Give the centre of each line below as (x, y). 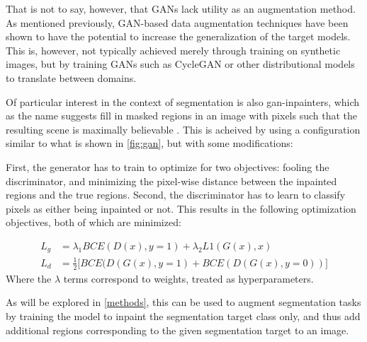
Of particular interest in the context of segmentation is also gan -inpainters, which (183, 101)
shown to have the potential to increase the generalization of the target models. (178, 36)
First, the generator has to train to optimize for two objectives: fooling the (168, 166)
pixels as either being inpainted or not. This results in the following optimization (181, 208)
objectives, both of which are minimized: (94, 222)
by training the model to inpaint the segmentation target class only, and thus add (183, 316)
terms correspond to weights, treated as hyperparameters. (188, 278)
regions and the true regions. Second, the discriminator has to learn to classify (176, 195)
